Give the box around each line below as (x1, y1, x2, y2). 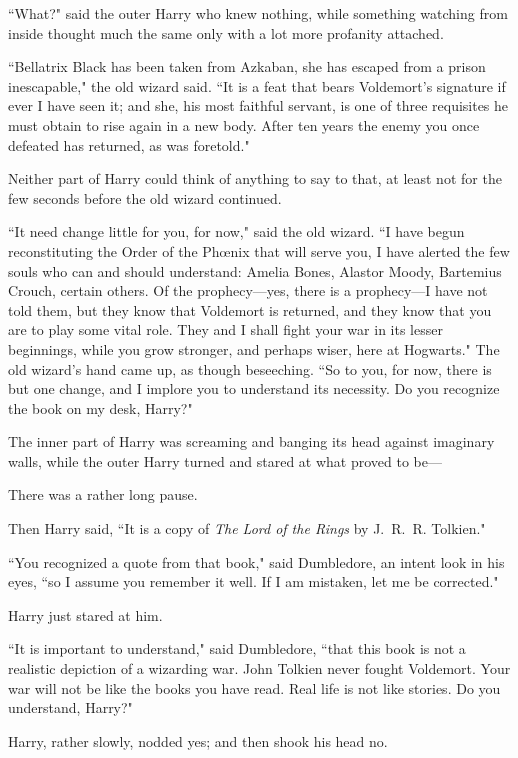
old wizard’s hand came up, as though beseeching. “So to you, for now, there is (8, 358, 492, 379)
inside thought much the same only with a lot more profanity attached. (8, 22, 444, 43)
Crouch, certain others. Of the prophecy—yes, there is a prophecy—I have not (8, 280, 488, 301)
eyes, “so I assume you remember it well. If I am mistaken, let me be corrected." (8, 571, 499, 592)
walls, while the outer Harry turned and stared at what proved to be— (8, 450, 443, 471)
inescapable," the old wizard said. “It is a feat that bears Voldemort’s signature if (8, 75, 506, 96)
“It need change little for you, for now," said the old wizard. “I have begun (8, 221, 465, 242)
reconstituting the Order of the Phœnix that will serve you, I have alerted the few (8, 240, 510, 261)
